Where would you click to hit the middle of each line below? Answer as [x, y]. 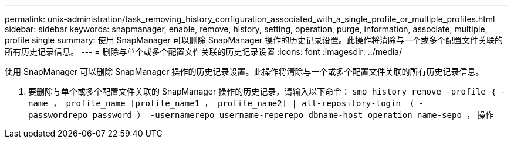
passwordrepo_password [80, 115]
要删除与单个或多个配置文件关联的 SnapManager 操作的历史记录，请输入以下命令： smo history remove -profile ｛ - [267, 91]
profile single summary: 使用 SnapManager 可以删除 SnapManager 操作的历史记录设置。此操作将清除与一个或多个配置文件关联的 [254, 40]
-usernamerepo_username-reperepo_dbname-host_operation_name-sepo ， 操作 [322, 115]
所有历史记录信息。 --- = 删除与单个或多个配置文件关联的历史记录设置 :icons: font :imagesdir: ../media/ [204, 52]
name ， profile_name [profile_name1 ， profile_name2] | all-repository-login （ [221, 103]
